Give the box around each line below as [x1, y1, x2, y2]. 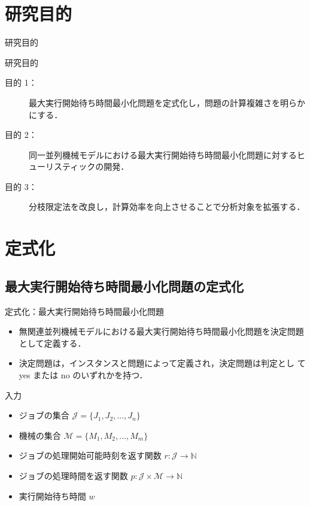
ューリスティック [29, 160, 96, 173]
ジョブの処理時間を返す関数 [19, 469, 128, 481]
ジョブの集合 [19, 409, 69, 421]
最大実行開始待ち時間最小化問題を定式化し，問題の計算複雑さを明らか [29, 96, 305, 109]
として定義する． [19, 336, 86, 349]
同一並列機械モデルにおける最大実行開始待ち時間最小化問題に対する [29, 148, 297, 161]
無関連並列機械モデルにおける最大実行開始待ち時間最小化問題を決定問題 [19, 325, 304, 338]
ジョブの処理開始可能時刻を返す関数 [19, 449, 162, 462]
